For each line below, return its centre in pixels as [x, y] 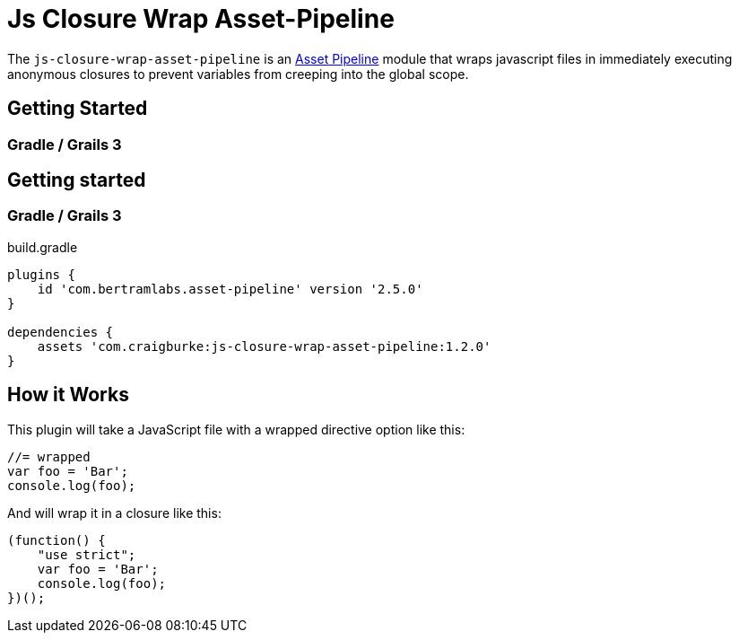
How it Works [68, 395]
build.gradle [43, 247]
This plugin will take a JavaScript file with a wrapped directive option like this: [236, 429]
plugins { [41, 274]
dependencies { [61, 332]
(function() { [57, 540]
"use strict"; [87, 554]
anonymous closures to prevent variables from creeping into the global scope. [238, 74]
